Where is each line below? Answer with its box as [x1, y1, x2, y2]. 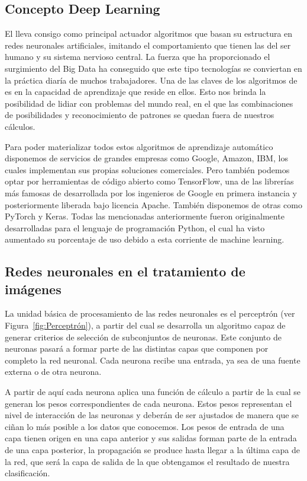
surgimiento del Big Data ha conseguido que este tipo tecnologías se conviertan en [5, 62, 302, 74]
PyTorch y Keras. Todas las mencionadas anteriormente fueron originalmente [5, 210, 285, 222]
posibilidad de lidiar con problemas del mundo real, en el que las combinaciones [5, 97, 293, 109]
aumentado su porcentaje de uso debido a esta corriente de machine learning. [5, 233, 285, 246]
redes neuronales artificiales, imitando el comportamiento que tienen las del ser [5, 39, 291, 51]
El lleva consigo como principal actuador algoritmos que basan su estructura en [5, 27, 293, 40]
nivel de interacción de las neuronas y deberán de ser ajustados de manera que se [5, 409, 299, 421]
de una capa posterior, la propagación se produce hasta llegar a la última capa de [5, 444, 300, 456]
